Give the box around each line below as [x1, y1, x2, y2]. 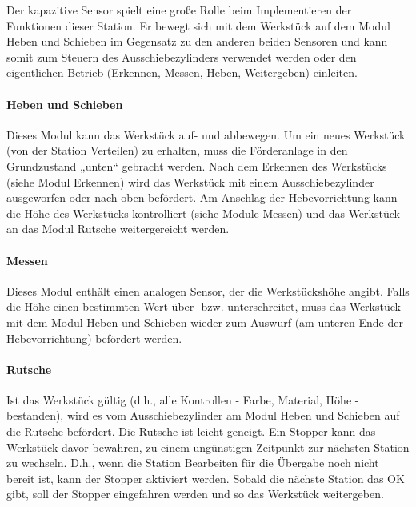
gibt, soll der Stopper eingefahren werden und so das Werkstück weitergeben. [6, 485, 384, 502]
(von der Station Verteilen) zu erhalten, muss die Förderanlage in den [6, 142, 348, 159]
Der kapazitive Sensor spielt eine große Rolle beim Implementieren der [6, 2, 352, 18]
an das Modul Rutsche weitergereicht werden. [6, 220, 230, 237]
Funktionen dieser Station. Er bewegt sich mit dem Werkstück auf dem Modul [6, 17, 390, 34]
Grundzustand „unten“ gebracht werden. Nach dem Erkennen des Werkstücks [6, 157, 387, 174]
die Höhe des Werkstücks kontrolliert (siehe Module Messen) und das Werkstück [6, 204, 400, 221]
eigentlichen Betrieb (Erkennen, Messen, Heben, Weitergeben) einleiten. [6, 64, 358, 81]
